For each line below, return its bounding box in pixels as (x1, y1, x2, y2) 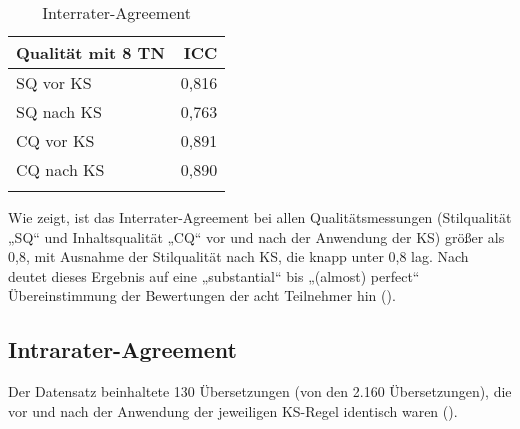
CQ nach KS (16, 158, 105, 181)
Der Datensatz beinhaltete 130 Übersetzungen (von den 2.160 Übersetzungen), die (8, 381, 512, 402)
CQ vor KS (16, 129, 95, 152)
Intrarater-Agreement (8, 334, 237, 365)
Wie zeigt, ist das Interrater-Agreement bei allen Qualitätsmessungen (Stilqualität (8, 207, 512, 227)
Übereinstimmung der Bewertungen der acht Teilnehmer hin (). (8, 285, 396, 306)
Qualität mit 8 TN (16, 41, 165, 64)
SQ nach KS (16, 100, 102, 123)
